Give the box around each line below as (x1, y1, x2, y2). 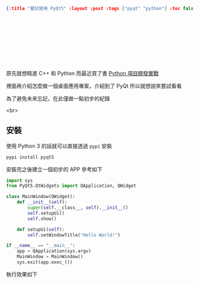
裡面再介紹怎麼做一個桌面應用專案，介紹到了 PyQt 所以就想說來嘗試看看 (6, 82, 182, 89)
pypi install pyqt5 (6, 154, 54, 160)
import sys (6, 177, 33, 183)
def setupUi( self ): (17, 226, 65, 233)
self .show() (27, 215, 57, 222)
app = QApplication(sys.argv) (17, 248, 92, 255)
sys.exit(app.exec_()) (17, 259, 73, 265)
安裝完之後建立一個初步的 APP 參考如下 (6, 166, 102, 173)
